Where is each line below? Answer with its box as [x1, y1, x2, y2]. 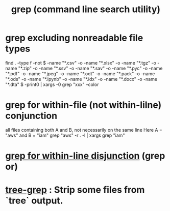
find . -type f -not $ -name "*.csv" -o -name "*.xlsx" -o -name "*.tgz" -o [5, 59, 157, 66]
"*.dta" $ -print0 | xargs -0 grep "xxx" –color [5, 81, 99, 87]
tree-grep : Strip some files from [5, 184, 145, 196]
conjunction [5, 110, 58, 122]
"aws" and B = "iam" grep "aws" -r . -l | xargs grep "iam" [5, 132, 125, 138]
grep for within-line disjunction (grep [5, 150, 165, 162]
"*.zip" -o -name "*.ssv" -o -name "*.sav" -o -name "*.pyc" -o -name [18, 65, 163, 71]
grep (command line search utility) [11, 4, 161, 15]
